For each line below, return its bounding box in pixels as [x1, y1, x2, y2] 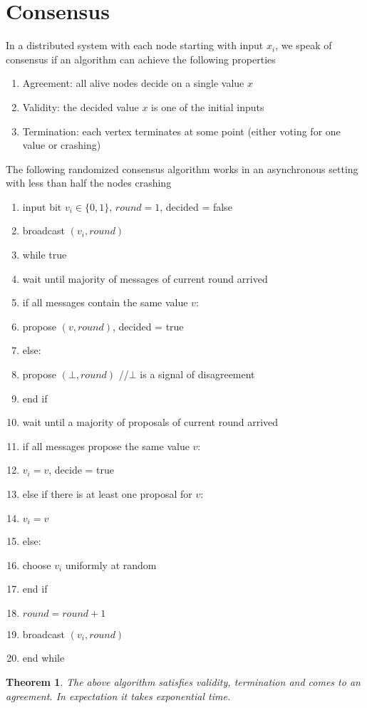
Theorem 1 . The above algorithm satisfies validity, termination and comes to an [6, 675, 361, 689]
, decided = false [160, 199, 232, 214]
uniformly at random [65, 557, 157, 572]
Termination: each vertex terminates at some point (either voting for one [22, 123, 341, 138]
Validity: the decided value [22, 99, 139, 114]
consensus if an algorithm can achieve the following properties [6, 51, 276, 66]
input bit [22, 199, 62, 214]
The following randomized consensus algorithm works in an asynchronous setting [6, 161, 358, 176]
